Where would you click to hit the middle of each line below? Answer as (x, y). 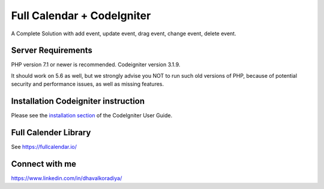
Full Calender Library (51, 132)
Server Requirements (52, 51)
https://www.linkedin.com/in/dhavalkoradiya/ (67, 178)
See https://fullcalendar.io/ (44, 147)
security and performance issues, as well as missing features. (88, 84)
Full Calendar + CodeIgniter (81, 16)
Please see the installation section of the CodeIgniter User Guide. (92, 115)
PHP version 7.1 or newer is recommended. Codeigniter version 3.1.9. (96, 65)
